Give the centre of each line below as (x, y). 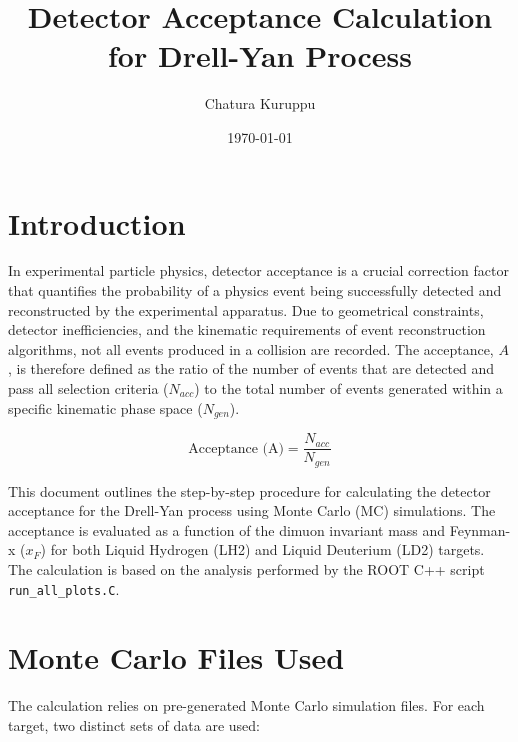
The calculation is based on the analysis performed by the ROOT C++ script (246, 568)
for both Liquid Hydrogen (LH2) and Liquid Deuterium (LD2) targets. (267, 549)
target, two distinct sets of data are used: (134, 724)
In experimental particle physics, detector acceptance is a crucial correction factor (258, 270)
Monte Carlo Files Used (176, 657)
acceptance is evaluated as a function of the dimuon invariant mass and (227, 529)
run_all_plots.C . (64, 588)
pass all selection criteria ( (88, 388)
